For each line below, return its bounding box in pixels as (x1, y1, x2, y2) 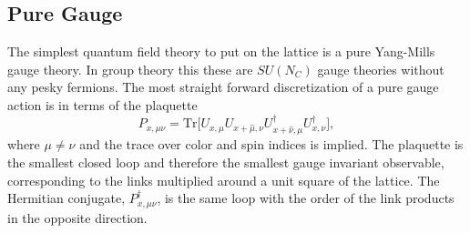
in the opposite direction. (7, 208, 148, 227)
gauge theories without (317, 59, 444, 78)
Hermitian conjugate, (7, 188, 126, 208)
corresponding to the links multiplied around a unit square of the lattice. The (7, 170, 440, 189)
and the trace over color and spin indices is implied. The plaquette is (79, 135, 464, 154)
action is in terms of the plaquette (7, 95, 198, 114)
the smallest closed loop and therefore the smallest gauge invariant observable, (7, 152, 444, 171)
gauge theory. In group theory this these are (7, 59, 253, 78)
